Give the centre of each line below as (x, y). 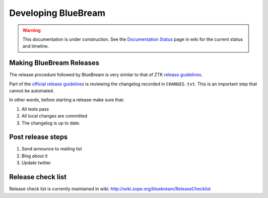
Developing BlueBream (57, 13)
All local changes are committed (55, 116)
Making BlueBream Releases (54, 63)
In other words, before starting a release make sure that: (67, 100)
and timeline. (36, 46)
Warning (32, 30)
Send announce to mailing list (52, 149)
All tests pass (35, 109)
